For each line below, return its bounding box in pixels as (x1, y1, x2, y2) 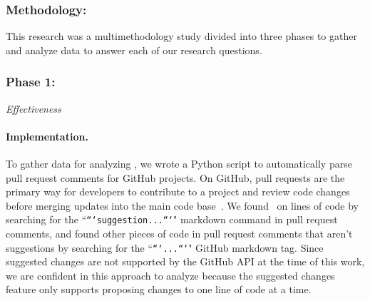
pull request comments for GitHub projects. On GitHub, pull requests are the (6, 170, 345, 185)
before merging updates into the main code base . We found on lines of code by (6, 198, 359, 213)
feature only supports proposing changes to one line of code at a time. (6, 282, 312, 297)
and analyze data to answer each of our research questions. (6, 42, 262, 57)
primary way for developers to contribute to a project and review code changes (6, 184, 350, 199)
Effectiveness (6, 101, 61, 116)
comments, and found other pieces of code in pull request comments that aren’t (6, 226, 353, 241)
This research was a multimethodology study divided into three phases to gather (6, 29, 357, 44)
